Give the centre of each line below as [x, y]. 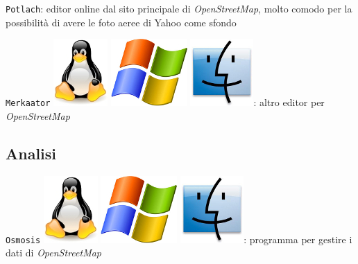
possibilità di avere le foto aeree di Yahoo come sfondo [121, 22]
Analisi [31, 153]
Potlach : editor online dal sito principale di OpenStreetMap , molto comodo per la [179, 8]
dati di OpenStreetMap [54, 253]
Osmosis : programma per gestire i [179, 239]
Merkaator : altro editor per [165, 102]
